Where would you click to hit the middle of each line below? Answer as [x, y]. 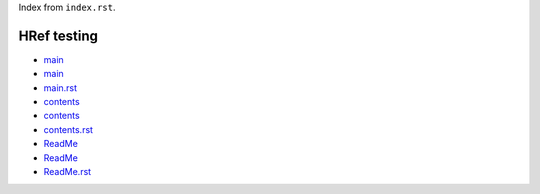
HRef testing [58, 35]
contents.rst [68, 129]
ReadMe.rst [67, 172]
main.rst [60, 87]
